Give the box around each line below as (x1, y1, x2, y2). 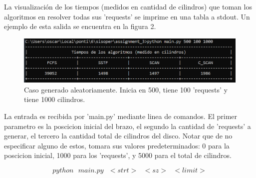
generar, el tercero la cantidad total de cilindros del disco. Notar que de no (4, 130, 233, 141)
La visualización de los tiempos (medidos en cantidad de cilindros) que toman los (4, 1, 252, 11)
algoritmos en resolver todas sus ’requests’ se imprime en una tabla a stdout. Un (4, 11, 250, 21)
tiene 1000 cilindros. (24, 94, 85, 104)
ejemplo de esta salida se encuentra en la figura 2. (4, 21, 156, 31)
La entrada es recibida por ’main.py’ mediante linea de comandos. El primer (4, 110, 238, 121)
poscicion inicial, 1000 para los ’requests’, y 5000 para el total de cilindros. (4, 150, 232, 160)
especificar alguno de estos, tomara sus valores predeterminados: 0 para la (4, 140, 230, 150)
